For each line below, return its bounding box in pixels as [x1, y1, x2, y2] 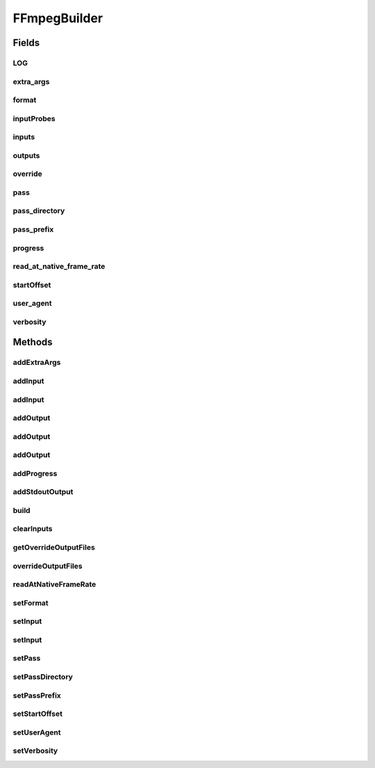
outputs [12, 150, 40, 160]
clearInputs [12, 524, 53, 534]
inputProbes [12, 113, 56, 123]
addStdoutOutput [12, 487, 74, 497]
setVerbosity [12, 746, 58, 755]
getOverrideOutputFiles [12, 543, 95, 553]
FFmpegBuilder [12, 10, 103, 26]
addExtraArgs [12, 358, 61, 368]
